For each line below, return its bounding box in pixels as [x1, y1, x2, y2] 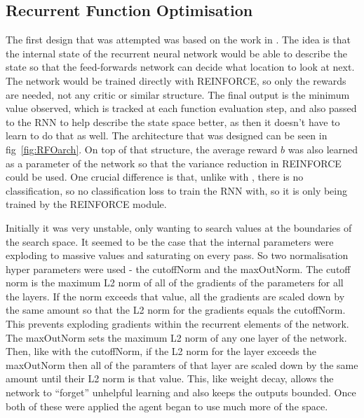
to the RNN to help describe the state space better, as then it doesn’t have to [6, 114, 340, 129]
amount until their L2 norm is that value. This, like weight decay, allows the [6, 371, 334, 386]
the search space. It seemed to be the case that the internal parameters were [6, 234, 334, 249]
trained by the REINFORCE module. [6, 197, 167, 211]
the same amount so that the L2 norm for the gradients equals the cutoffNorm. [6, 302, 346, 317]
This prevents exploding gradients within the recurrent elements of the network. [6, 316, 349, 331]
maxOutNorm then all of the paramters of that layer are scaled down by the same [6, 357, 358, 372]
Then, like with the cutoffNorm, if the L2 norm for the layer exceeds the [6, 344, 316, 358]
